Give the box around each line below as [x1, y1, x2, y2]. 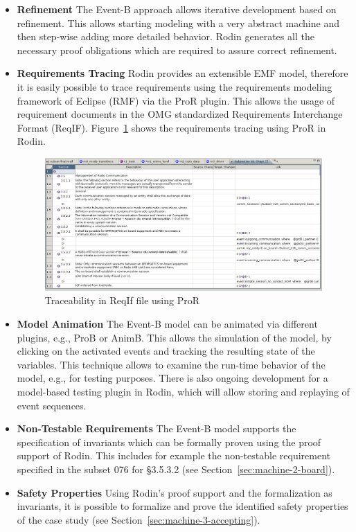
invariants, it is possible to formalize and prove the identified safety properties [17, 499, 348, 513]
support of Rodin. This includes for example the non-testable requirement [17, 448, 330, 463]
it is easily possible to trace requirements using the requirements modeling [17, 79, 332, 94]
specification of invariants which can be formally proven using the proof [17, 434, 321, 449]
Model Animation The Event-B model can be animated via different [17, 317, 318, 331]
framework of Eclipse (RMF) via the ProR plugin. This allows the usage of [17, 93, 335, 107]
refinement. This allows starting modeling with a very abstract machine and [17, 15, 339, 30]
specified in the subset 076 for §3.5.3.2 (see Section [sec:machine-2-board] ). [17, 461, 335, 476]
